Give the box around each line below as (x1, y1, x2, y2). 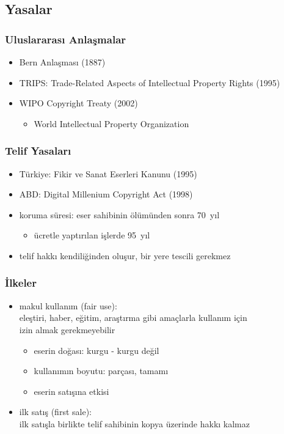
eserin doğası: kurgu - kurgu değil (34, 344, 159, 356)
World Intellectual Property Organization (34, 117, 189, 130)
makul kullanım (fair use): (19, 299, 117, 312)
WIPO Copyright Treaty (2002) (19, 97, 138, 109)
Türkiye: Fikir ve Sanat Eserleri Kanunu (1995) (19, 167, 197, 180)
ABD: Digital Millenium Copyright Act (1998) (19, 188, 193, 200)
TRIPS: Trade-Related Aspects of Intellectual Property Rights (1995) (19, 76, 280, 89)
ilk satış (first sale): (19, 405, 92, 418)
